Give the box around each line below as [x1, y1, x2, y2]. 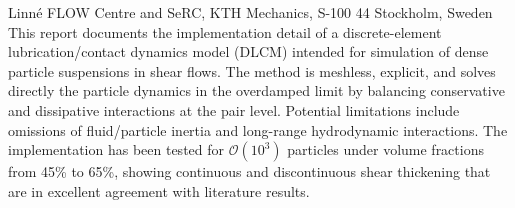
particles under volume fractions [287, 139, 484, 160]
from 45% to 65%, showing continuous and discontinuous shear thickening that [8, 161, 491, 182]
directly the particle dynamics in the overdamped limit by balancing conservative [8, 80, 505, 101]
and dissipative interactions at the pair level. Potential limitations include [8, 99, 460, 120]
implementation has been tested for [8, 139, 225, 160]
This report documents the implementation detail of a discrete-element [8, 21, 442, 42]
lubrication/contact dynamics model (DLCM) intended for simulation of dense [8, 41, 489, 62]
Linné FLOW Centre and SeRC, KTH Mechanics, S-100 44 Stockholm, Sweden [8, 2, 493, 22]
